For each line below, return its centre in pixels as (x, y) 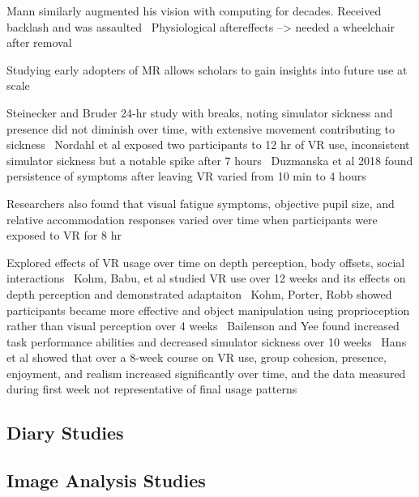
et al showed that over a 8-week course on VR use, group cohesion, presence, (197, 357)
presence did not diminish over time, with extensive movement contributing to (201, 128)
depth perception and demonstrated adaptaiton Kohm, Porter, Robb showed (199, 293)
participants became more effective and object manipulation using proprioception (208, 310)
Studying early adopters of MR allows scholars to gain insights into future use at (207, 69)
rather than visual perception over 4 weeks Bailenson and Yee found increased (203, 326)
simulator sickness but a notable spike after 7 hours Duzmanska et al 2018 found (210, 160)
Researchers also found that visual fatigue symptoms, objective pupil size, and (201, 203)
